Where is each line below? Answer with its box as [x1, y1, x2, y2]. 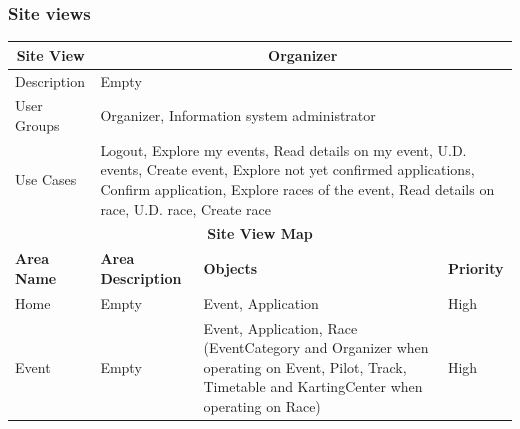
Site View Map [207, 223, 313, 244]
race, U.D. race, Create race [100, 198, 272, 219]
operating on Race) [203, 395, 321, 416]
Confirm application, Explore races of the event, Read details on [100, 179, 495, 200]
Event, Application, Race [203, 317, 358, 338]
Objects [203, 258, 258, 279]
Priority [447, 258, 504, 279]
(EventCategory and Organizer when [203, 337, 429, 358]
